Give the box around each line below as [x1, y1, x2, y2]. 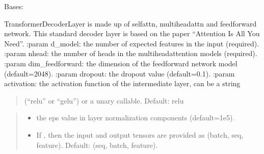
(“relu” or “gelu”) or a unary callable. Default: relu [24, 95, 184, 106]
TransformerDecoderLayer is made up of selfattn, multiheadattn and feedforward [4, 18, 257, 29]
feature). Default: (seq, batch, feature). [36, 139, 158, 150]
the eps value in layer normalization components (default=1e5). [36, 112, 235, 123]
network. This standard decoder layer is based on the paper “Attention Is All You [4, 28, 260, 39]
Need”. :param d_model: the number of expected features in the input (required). [4, 38, 259, 48]
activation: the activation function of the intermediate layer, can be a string [4, 78, 241, 89]
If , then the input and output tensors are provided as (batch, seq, [36, 129, 244, 140]
